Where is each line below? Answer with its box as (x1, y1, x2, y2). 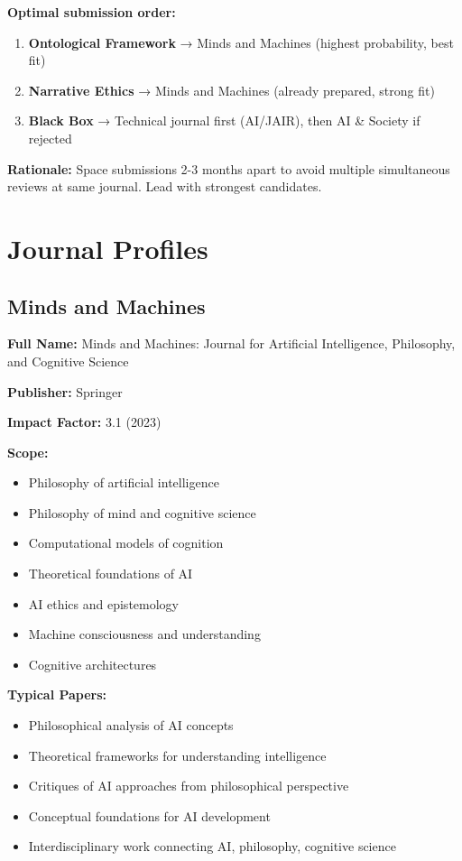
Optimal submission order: (7, 3, 176, 21)
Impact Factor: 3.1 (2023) (7, 412, 162, 431)
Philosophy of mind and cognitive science (28, 503, 256, 522)
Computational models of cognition (28, 533, 224, 552)
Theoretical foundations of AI (28, 564, 193, 583)
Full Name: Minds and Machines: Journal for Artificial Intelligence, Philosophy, (7, 334, 456, 353)
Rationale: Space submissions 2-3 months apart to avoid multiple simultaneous (7, 159, 450, 178)
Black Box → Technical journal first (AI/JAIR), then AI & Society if (28, 111, 420, 130)
